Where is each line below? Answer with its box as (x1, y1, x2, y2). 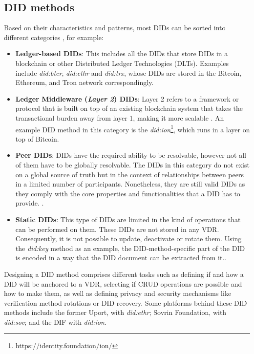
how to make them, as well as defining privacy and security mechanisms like (4, 288, 232, 298)
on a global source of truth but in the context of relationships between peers (15, 169, 244, 179)
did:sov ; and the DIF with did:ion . (4, 316, 106, 327)
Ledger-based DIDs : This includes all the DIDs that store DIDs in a (15, 48, 228, 59)
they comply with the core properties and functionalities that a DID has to (15, 188, 240, 198)
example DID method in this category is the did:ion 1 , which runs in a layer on (15, 123, 250, 134)
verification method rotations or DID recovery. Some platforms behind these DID (4, 297, 247, 308)
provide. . (15, 198, 44, 208)
